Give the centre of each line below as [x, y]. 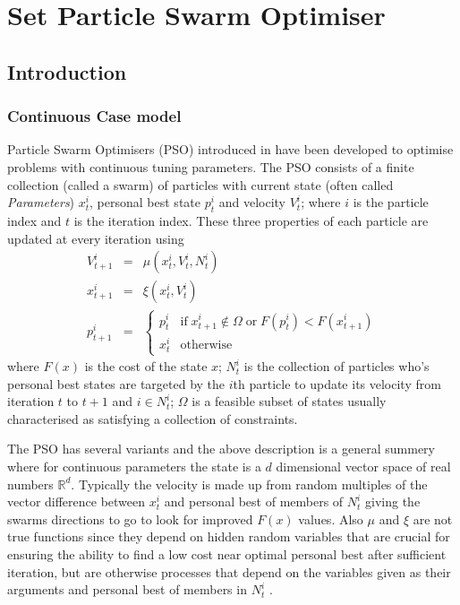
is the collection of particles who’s [336, 366]
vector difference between [77, 501]
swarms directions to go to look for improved [130, 519]
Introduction [67, 71]
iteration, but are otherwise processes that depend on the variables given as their [229, 571]
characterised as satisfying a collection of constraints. [153, 418]
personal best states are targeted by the [116, 383]
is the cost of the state [146, 366]
